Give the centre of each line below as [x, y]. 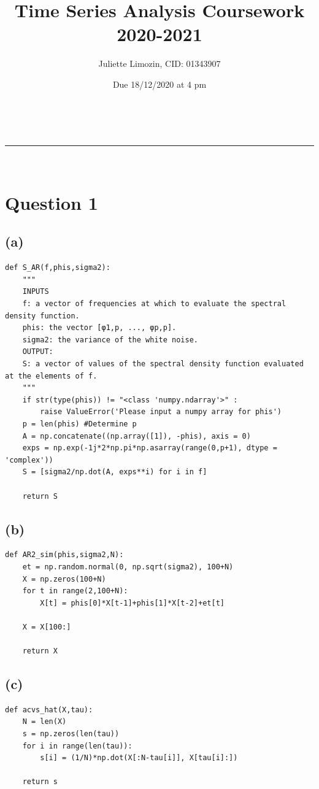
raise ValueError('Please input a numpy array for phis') [161, 412]
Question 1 [52, 202]
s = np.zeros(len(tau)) [71, 734]
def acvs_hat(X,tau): [49, 710]
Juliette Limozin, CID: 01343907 [159, 64]
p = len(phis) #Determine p [79, 424]
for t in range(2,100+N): [75, 591]
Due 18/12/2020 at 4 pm [159, 84]
